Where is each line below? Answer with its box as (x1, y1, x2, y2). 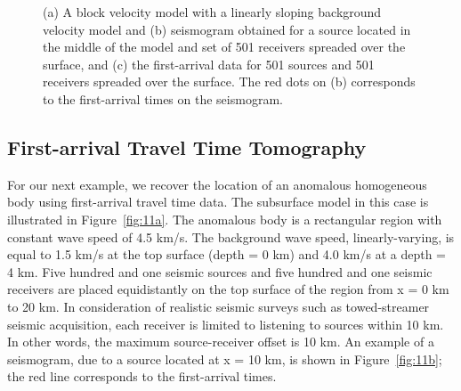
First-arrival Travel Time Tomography (7, 133, 367, 160)
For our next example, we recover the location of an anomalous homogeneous (7, 175, 427, 193)
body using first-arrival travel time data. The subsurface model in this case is (7, 192, 429, 211)
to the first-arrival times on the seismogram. (43, 89, 283, 108)
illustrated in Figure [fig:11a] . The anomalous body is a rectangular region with (7, 209, 442, 228)
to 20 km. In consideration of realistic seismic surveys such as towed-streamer (7, 297, 430, 315)
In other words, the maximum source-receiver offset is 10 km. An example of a (7, 332, 434, 351)
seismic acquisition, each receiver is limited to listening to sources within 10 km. (7, 314, 444, 333)
